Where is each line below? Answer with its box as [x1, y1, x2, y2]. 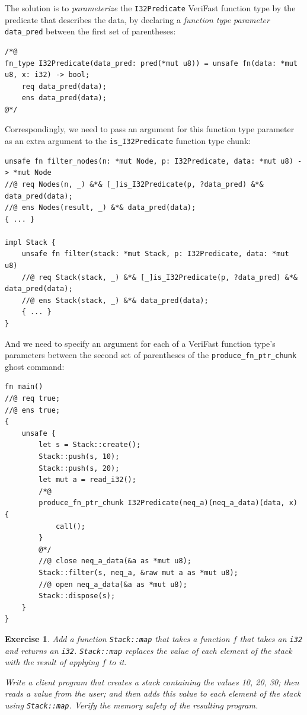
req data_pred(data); [21, 82, 107, 91]
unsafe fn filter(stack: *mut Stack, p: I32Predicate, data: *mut [21, 250, 289, 258]
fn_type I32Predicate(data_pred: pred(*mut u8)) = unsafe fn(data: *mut [5, 59, 298, 68]
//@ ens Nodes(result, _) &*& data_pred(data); [5, 203, 196, 212]
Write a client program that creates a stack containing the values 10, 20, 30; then [5, 675, 299, 688]
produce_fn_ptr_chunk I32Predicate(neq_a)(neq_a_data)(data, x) [39, 499, 298, 507]
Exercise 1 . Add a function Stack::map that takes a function [5, 632, 230, 644]
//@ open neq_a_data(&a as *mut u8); [39, 580, 187, 589]
